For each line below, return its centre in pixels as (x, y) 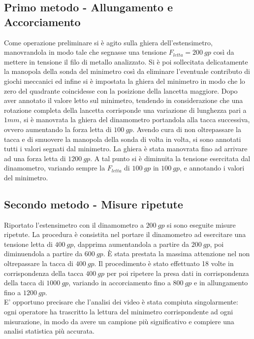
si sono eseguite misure (201, 224)
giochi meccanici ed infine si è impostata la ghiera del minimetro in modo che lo (125, 81)
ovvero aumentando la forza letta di (58, 129)
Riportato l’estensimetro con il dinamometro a (74, 224)
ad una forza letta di (35, 158)
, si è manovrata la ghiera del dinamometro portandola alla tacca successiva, (135, 119)
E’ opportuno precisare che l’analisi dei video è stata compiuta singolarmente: (121, 302)
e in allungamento (221, 283)
